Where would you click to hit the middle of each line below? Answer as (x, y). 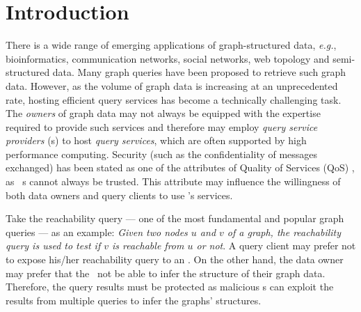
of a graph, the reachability (284, 232)
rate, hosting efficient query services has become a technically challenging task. (174, 99)
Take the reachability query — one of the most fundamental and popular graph (175, 218)
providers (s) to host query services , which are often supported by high (156, 140)
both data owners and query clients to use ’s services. (119, 195)
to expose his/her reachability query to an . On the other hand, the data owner (175, 259)
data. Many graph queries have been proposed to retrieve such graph (199, 72)
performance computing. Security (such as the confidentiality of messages (162, 154)
